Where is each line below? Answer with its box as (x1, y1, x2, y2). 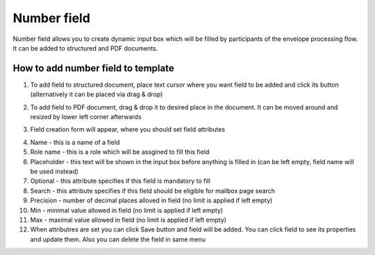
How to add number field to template (12, 62, 174, 74)
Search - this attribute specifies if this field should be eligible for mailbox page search (30, 186, 276, 195)
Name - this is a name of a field (30, 138, 120, 146)
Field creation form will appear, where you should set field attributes (30, 125, 226, 134)
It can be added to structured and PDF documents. (12, 44, 158, 52)
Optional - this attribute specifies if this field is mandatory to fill (30, 177, 211, 185)
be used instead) (30, 167, 79, 175)
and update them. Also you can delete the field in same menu (30, 235, 206, 243)
